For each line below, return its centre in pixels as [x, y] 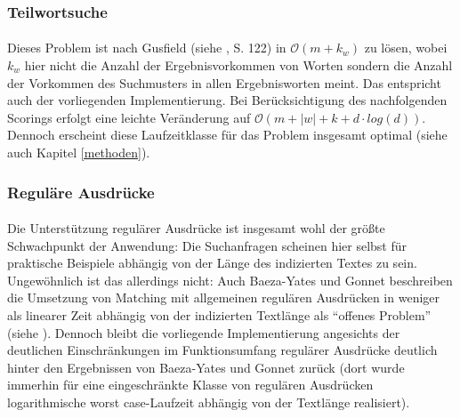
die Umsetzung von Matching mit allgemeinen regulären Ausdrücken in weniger [224, 297]
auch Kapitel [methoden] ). [79, 152]
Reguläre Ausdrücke [81, 192]
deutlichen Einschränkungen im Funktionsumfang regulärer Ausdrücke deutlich [222, 350]
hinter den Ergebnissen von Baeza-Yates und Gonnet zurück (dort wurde [206, 367]
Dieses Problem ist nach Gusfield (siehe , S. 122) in [147, 48]
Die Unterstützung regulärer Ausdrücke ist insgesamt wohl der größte [196, 228]
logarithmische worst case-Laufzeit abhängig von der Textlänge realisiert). [209, 402]
